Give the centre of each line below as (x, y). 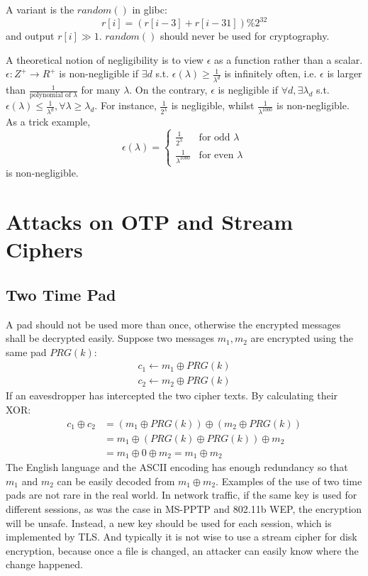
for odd (214, 137)
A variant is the (40, 9)
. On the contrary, (168, 90)
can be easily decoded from (116, 481)
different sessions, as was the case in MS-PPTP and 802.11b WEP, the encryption (184, 509)
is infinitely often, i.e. (271, 73)
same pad (26, 351)
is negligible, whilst (213, 105)
